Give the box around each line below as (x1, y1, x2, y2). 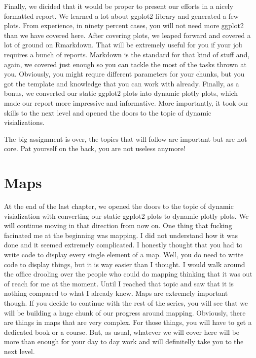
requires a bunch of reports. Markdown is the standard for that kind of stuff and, (4, 49, 250, 59)
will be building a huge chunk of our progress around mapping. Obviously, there (4, 307, 246, 318)
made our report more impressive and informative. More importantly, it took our (4, 97, 249, 108)
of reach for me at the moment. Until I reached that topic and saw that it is (4, 278, 234, 288)
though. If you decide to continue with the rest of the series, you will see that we (4, 297, 248, 308)
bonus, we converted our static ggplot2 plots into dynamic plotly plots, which (4, 88, 238, 98)
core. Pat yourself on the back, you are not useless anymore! (4, 143, 185, 154)
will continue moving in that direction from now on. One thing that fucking (4, 220, 232, 231)
